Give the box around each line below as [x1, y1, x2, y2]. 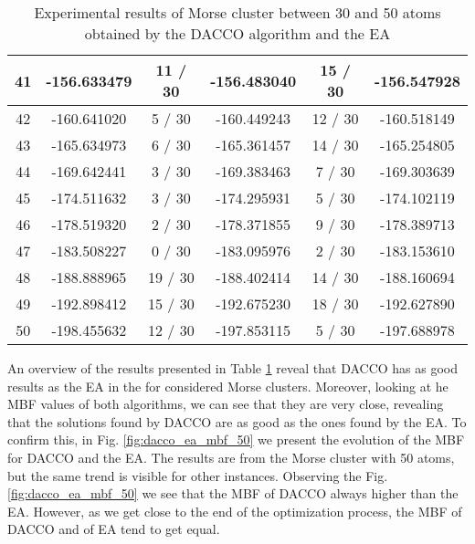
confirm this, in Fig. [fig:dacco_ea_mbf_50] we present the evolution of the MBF [7, 430, 465, 449]
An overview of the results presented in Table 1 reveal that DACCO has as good [7, 359, 459, 377]
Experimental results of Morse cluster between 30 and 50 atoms [34, 2, 441, 23]
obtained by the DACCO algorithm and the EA [84, 23, 391, 44]
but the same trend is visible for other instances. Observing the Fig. [7, 466, 388, 485]
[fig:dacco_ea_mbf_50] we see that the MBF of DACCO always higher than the [7, 484, 459, 503]
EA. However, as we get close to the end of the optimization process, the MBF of [7, 501, 462, 520]
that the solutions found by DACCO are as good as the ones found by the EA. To [7, 412, 467, 431]
